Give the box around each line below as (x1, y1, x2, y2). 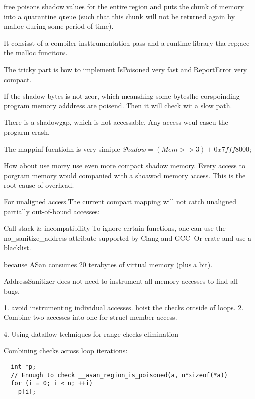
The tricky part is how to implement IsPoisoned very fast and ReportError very (4, 64, 247, 74)
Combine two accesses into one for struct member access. (4, 312, 177, 322)
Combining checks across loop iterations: (4, 345, 127, 356)
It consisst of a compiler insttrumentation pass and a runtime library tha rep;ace (4, 37, 250, 48)
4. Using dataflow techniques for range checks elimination (4, 328, 179, 339)
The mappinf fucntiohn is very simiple (4, 143, 120, 154)
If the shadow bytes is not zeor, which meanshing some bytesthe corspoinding (4, 91, 240, 101)
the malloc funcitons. (4, 47, 68, 58)
